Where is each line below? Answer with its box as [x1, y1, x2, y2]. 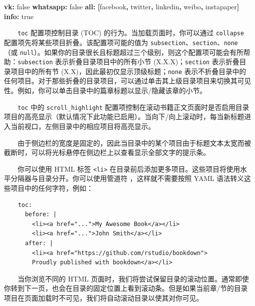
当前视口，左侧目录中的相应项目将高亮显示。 [10, 121, 155, 131]
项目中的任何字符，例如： [10, 182, 93, 193]
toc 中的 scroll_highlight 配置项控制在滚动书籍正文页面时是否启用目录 [18, 102, 250, 112]
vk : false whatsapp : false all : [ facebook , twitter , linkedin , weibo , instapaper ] [4, 1, 239, 11]
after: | [25, 239, 53, 247]
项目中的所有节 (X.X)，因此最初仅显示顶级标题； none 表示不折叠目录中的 [10, 66, 246, 76]
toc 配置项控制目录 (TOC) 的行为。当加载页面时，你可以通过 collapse [18, 27, 244, 38]
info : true [4, 11, 34, 21]
